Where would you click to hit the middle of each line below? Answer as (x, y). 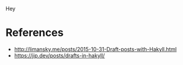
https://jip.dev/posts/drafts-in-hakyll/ (59, 55)
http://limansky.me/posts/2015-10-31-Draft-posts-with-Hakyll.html (95, 49)
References (34, 33)
